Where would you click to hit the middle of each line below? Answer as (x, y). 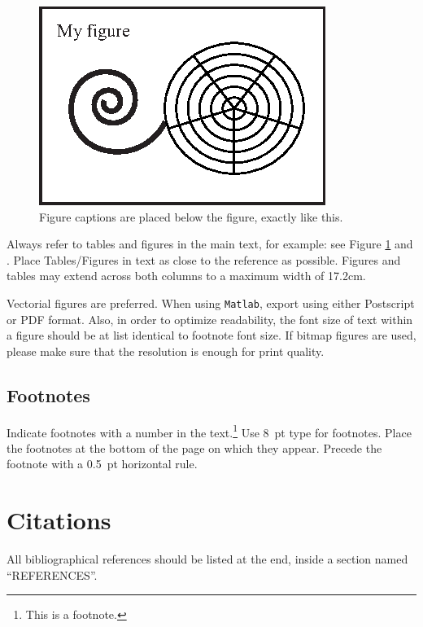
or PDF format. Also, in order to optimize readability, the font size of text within (210, 319)
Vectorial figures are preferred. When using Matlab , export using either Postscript (211, 303)
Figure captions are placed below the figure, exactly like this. (191, 216)
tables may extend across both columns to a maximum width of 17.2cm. (186, 276)
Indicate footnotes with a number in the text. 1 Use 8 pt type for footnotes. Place (209, 431)
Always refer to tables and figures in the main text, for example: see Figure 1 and (210, 244)
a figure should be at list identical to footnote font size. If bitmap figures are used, (211, 335)
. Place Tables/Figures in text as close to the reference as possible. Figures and (204, 259)
